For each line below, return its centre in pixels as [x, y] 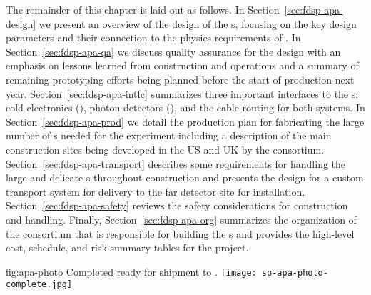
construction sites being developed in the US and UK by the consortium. [165, 149]
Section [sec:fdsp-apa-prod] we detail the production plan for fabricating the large [185, 121]
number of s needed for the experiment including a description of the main [169, 135]
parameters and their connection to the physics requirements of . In [153, 37]
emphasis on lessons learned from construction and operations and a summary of [182, 65]
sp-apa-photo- [295, 272]
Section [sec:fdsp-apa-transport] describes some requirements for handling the [176, 163]
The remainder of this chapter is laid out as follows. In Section [143, 9]
